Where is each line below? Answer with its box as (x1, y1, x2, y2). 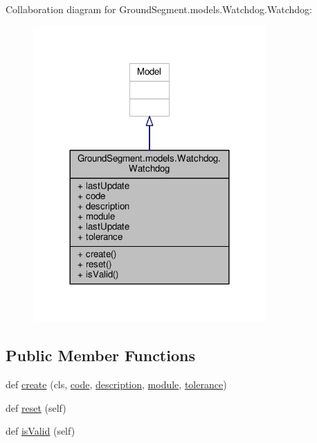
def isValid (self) (6, 424, 75, 438)
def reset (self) (6, 400, 66, 415)
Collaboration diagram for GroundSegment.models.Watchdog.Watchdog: (6, 2, 312, 16)
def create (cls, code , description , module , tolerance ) (6, 377, 227, 392)
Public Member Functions (6, 345, 195, 366)
